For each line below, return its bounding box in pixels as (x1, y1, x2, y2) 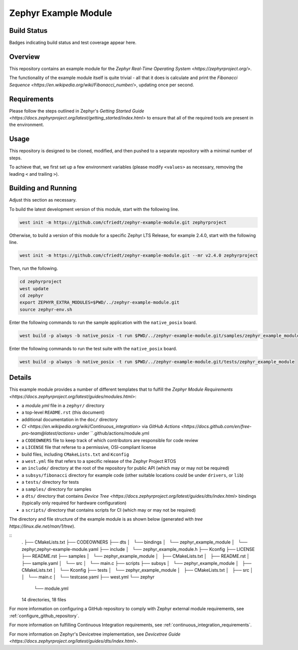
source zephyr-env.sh (19, 307, 73, 312)
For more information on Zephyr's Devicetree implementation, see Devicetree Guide (9, 631, 181, 637)
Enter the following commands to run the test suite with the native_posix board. (9, 345, 177, 351)
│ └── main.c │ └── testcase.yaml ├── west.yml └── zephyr (21, 574, 155, 580)
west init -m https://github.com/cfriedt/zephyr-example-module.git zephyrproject (19, 219, 227, 225)
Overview (9, 52, 40, 61)
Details (9, 373, 32, 382)
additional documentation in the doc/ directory (21, 416, 118, 423)
